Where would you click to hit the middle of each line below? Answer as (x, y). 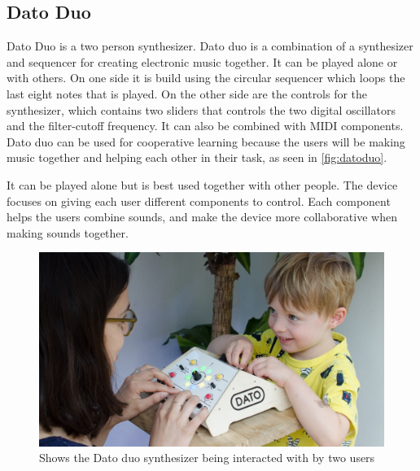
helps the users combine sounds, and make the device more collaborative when (202, 217)
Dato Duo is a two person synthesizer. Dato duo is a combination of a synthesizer (210, 46)
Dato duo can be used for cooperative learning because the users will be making (206, 141)
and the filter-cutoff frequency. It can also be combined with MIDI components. (205, 126)
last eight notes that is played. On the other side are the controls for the (187, 93)
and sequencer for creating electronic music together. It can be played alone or (202, 61)
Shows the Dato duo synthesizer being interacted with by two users (207, 458)
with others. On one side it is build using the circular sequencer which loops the (206, 78)
